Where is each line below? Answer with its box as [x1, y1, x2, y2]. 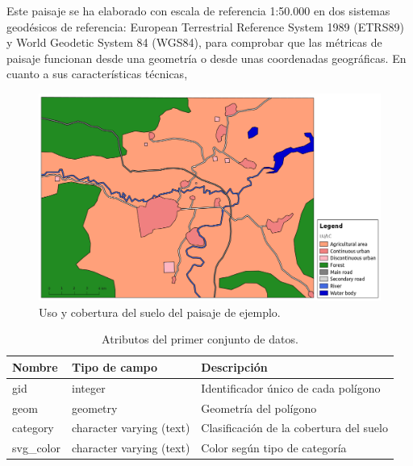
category [12, 419, 54, 436]
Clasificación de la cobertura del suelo [201, 419, 388, 436]
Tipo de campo [72, 358, 158, 375]
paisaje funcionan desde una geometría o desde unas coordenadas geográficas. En [6, 49, 407, 66]
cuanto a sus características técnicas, [6, 65, 188, 82]
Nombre [12, 358, 58, 375]
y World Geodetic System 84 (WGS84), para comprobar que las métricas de [6, 34, 382, 51]
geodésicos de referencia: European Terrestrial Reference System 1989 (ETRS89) [6, 18, 404, 35]
